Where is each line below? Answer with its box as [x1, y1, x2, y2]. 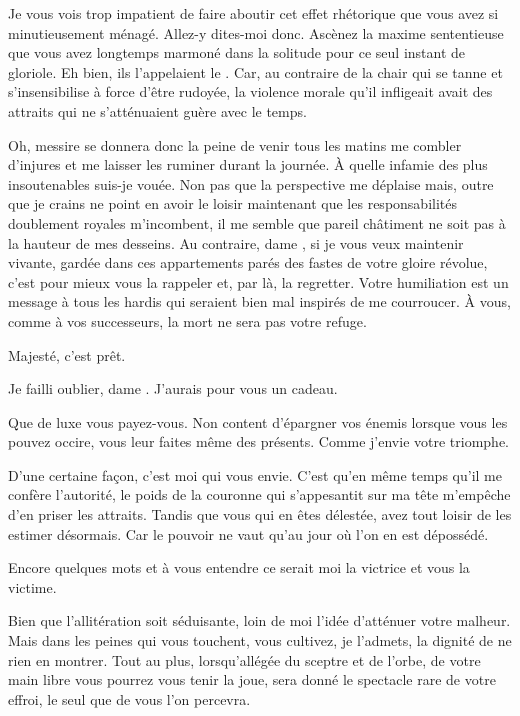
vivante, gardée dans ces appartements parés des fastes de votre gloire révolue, [8, 252, 488, 273]
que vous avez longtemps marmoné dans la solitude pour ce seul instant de [8, 42, 466, 63]
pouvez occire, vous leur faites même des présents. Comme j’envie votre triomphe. [8, 431, 510, 452]
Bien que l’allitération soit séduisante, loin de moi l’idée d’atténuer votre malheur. [8, 610, 511, 631]
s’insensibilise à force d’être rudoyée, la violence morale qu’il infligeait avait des [8, 81, 493, 102]
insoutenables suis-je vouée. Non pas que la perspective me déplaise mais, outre [8, 173, 494, 194]
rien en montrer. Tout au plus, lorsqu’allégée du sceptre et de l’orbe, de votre [8, 649, 481, 670]
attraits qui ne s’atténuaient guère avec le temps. [8, 100, 307, 121]
